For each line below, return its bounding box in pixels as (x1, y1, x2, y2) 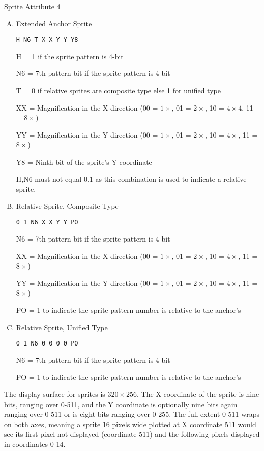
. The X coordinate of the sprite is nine (137, 389, 259, 400)
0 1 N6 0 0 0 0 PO (16, 340, 78, 348)
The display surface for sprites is (4, 389, 105, 400)
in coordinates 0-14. (4, 439, 66, 449)
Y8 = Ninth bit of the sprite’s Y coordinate (16, 156, 152, 167)
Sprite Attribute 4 (4, 1, 61, 11)
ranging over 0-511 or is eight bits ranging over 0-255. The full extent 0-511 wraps (4, 409, 260, 419)
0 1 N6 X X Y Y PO (16, 219, 78, 226)
